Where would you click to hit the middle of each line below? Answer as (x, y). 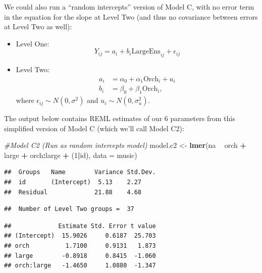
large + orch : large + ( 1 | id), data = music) (71, 155)
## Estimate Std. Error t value (80, 226)
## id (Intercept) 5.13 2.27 (73, 182)
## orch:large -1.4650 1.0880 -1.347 (80, 266)
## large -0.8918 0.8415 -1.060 (80, 256)
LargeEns (146, 52)
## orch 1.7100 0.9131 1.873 (80, 246)
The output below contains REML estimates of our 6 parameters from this (120, 118)
